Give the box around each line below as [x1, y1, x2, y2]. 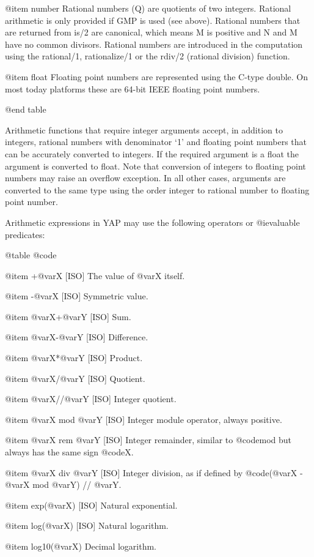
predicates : [5, 228, 45, 241]
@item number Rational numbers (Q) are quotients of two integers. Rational [5, 2, 291, 14]
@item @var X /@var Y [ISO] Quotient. [5, 372, 145, 384]
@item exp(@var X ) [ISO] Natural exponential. [5, 498, 178, 511]
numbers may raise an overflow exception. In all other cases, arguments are [5, 171, 286, 184]
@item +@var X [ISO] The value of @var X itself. [5, 269, 185, 282]
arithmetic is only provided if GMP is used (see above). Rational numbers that [5, 13, 301, 26]
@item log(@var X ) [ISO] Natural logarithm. [5, 519, 169, 532]
